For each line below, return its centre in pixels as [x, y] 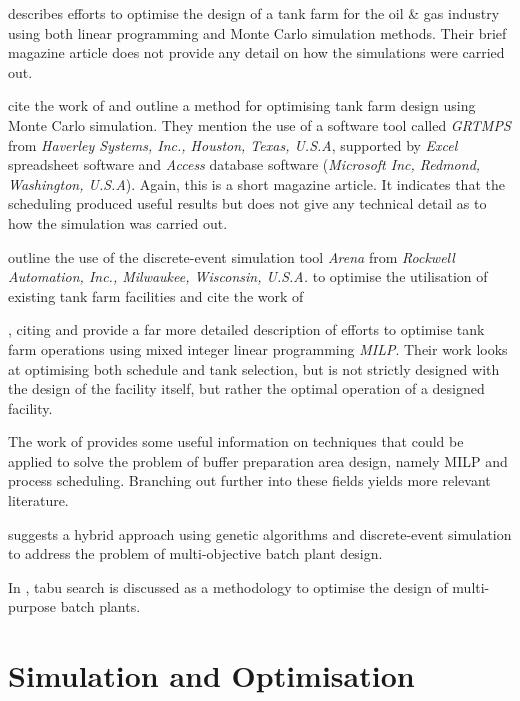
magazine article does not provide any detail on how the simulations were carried [256, 52]
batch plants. [100, 606]
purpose [32, 606]
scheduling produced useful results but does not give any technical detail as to [247, 203]
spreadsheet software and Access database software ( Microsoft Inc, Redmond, [244, 164]
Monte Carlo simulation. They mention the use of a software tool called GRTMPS [259, 124]
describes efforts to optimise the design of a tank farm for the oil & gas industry [254, 13]
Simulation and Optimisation [211, 675]
